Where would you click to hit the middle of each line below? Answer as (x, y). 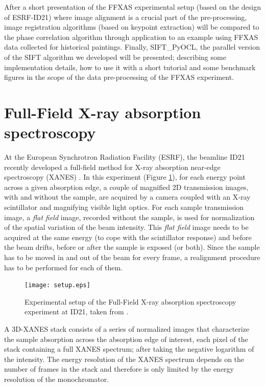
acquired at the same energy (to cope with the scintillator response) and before (128, 237)
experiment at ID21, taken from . (77, 312)
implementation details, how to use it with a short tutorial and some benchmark (130, 67)
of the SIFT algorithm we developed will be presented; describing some (115, 57)
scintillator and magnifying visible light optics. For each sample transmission (124, 207)
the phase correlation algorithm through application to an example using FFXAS (131, 37)
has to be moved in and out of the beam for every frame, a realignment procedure (132, 257)
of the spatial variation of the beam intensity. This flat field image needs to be (126, 227)
